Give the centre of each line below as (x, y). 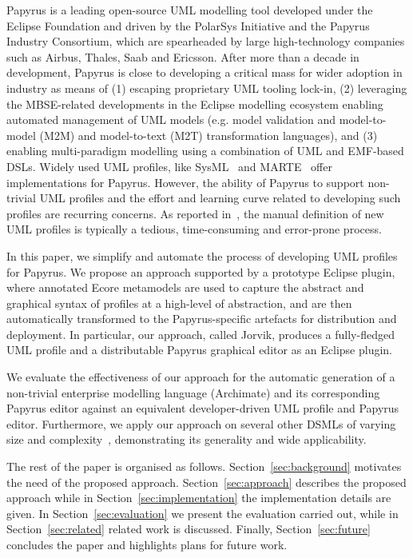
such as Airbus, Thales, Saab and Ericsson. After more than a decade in (183, 56)
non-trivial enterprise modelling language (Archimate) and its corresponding (193, 392)
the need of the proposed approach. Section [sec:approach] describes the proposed (206, 482)
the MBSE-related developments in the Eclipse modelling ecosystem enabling (195, 104)
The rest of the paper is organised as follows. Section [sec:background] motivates (204, 466)
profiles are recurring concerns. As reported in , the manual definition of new (195, 213)
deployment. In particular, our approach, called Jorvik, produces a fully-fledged (201, 334)
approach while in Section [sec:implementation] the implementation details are (199, 498)
